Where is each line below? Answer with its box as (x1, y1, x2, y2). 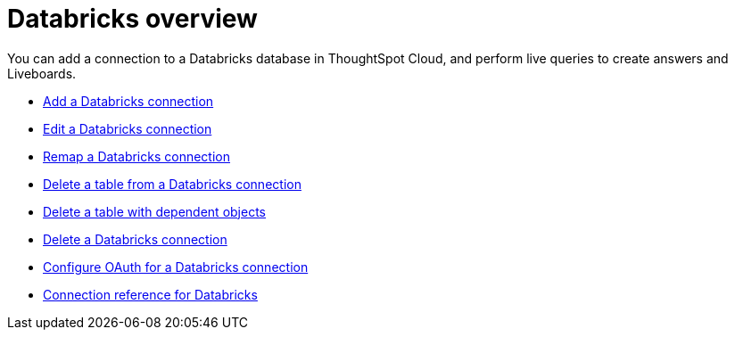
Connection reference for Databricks (43, 286, 258, 302)
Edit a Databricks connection (43, 120, 212, 136)
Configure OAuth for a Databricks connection (43, 259, 309, 275)
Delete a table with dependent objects (43, 203, 266, 219)
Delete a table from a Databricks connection (43, 176, 301, 192)
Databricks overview (7, 4, 258, 34)
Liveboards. (7, 65, 77, 81)
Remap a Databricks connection (43, 148, 230, 164)
